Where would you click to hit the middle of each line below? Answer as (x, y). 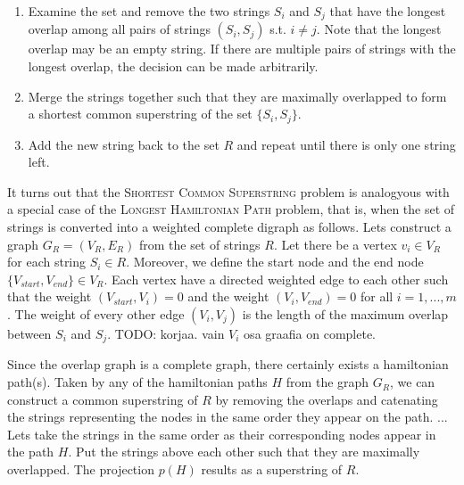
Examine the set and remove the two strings (149, 11)
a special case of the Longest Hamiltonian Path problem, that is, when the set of (231, 209)
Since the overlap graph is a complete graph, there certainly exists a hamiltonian (228, 364)
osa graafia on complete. (310, 334)
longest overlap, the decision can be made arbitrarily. (173, 66)
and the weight (228, 296)
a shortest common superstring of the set (140, 114)
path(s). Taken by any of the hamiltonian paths (137, 382)
